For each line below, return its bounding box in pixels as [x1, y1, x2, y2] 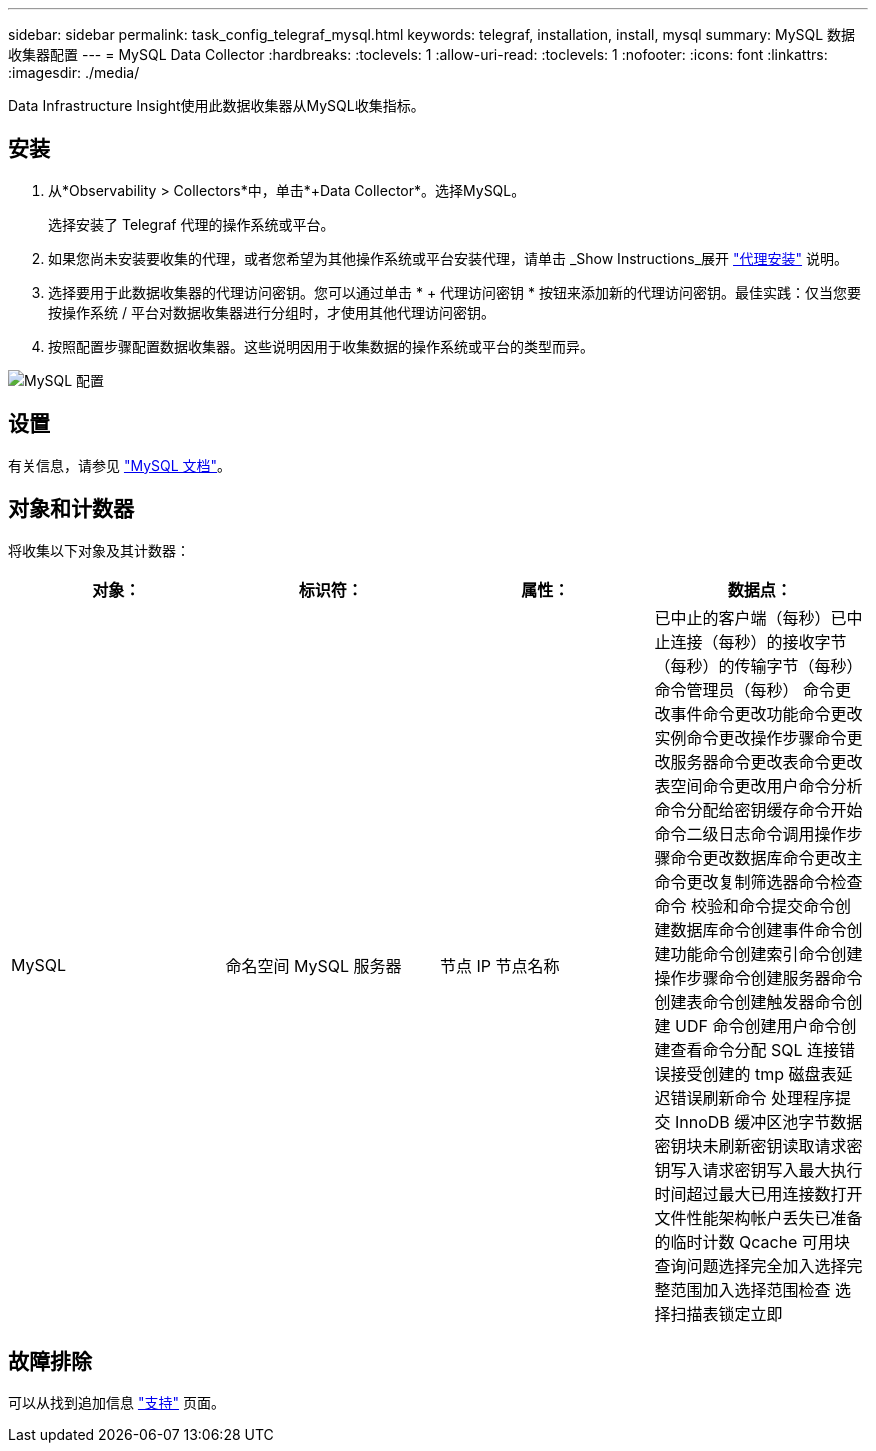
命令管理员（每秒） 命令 [654, 679, 836, 700]
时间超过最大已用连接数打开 [654, 1183, 863, 1204]
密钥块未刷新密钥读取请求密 [654, 1135, 863, 1156]
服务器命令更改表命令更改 [670, 751, 863, 772]
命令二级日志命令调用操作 [654, 823, 847, 844]
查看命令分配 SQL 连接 [670, 1039, 840, 1060]
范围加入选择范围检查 [670, 1279, 831, 1300]
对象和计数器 [8, 496, 134, 522]
